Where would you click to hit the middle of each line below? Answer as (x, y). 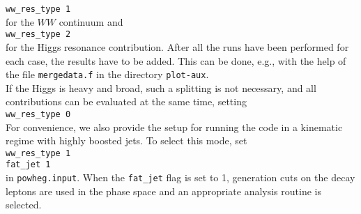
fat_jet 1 (28, 165)
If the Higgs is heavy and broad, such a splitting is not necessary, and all (161, 87)
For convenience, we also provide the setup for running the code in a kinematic (174, 127)
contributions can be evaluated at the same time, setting (126, 101)
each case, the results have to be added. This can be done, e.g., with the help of (176, 60)
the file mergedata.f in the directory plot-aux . (107, 74)
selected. (24, 205)
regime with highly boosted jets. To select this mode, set (126, 140)
